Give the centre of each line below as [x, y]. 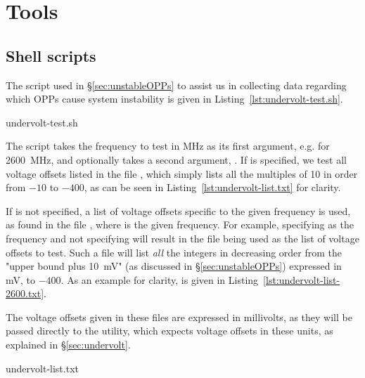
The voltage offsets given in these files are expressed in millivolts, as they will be [179, 317]
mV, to [20, 279]
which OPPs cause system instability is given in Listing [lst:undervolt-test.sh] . [174, 99]
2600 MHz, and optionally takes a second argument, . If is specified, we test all [176, 159]
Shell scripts [51, 55]
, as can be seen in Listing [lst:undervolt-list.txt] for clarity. [212, 187]
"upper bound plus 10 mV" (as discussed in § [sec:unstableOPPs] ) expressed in [174, 266]
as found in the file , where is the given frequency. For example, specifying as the [180, 224]
